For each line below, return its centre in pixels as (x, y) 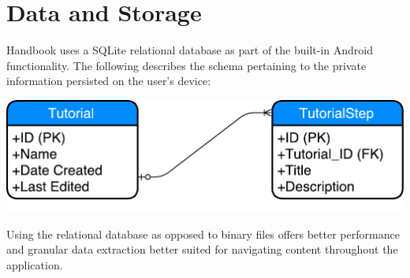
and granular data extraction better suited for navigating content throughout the (202, 249)
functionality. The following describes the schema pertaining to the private (186, 65)
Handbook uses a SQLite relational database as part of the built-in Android (190, 50)
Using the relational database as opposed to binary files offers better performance (203, 234)
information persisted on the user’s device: (109, 81)
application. (35, 264)
